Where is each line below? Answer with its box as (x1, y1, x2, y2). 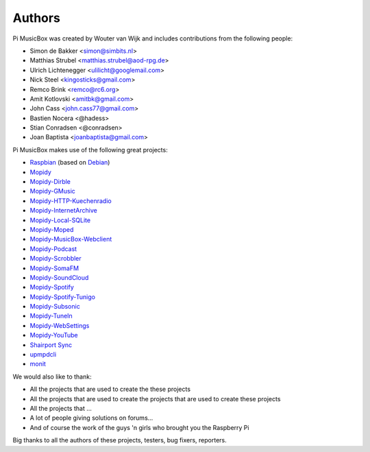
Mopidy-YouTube (29, 331, 78, 340)
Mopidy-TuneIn (29, 312, 73, 320)
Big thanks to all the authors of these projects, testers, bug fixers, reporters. (12, 436, 227, 444)
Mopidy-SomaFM (29, 264, 79, 272)
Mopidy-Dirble (29, 178, 71, 186)
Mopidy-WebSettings (29, 321, 90, 329)
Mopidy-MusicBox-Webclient (29, 235, 112, 243)
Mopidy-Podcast (29, 244, 77, 253)
